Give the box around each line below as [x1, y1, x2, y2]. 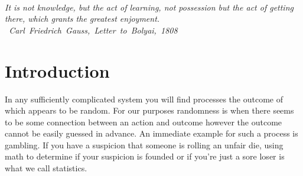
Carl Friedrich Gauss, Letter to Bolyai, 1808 [9, 24, 178, 36]
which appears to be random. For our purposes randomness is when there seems [5, 104, 294, 117]
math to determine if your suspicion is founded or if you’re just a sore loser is [5, 150, 285, 162]
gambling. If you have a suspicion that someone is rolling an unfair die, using [5, 138, 284, 151]
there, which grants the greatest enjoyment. [5, 12, 160, 25]
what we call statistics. [5, 162, 87, 174]
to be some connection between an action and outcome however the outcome [5, 115, 282, 128]
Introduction [5, 58, 110, 82]
